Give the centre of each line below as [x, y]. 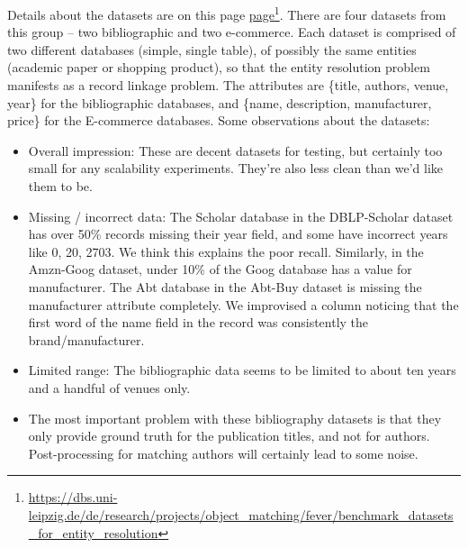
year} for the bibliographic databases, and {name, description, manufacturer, [220, 102]
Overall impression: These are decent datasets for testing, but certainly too [235, 150]
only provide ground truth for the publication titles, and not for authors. [229, 436]
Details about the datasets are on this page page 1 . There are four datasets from [227, 13]
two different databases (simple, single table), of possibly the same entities [212, 49]
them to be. [60, 186]
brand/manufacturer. [86, 339]
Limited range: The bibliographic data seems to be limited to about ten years [242, 370]
